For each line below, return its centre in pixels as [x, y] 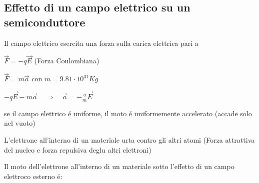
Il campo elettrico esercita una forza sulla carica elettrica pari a [101, 43]
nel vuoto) [20, 123]
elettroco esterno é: [33, 176]
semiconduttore [45, 22]
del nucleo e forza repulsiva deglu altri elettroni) [78, 149]
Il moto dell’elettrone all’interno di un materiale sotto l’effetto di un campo [119, 166]
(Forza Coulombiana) [67, 61]
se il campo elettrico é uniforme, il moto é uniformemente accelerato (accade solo [128, 113]
